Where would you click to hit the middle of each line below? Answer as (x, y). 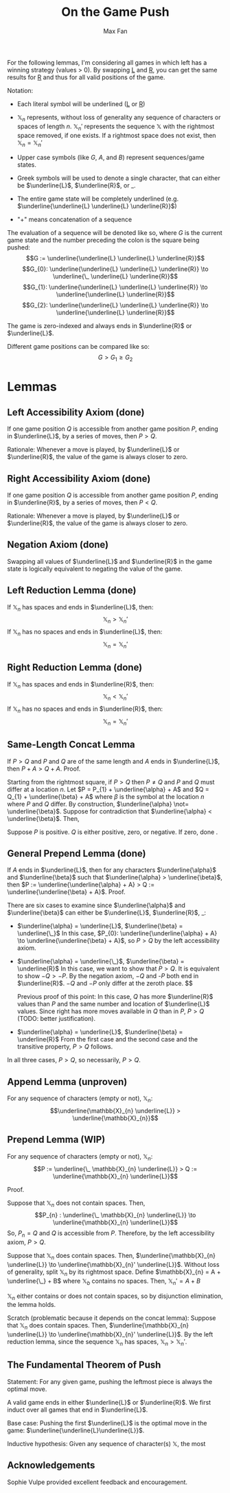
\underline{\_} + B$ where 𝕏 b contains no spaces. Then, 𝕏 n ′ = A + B (104, 1281)
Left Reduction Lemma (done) (72, 590)
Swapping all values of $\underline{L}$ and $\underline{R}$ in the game (110, 561)
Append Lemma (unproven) (67, 1082)
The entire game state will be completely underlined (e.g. (98, 199)
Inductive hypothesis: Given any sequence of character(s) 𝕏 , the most (106, 1443)
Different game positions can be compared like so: (78, 347)
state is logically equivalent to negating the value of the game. (95, 569)
